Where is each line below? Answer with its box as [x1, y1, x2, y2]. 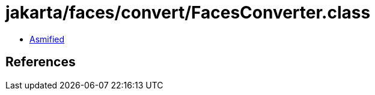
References [5, 54, 76, 70]
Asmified [29, 33, 65, 44]
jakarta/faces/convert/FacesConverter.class [5, 2, 371, 23]
